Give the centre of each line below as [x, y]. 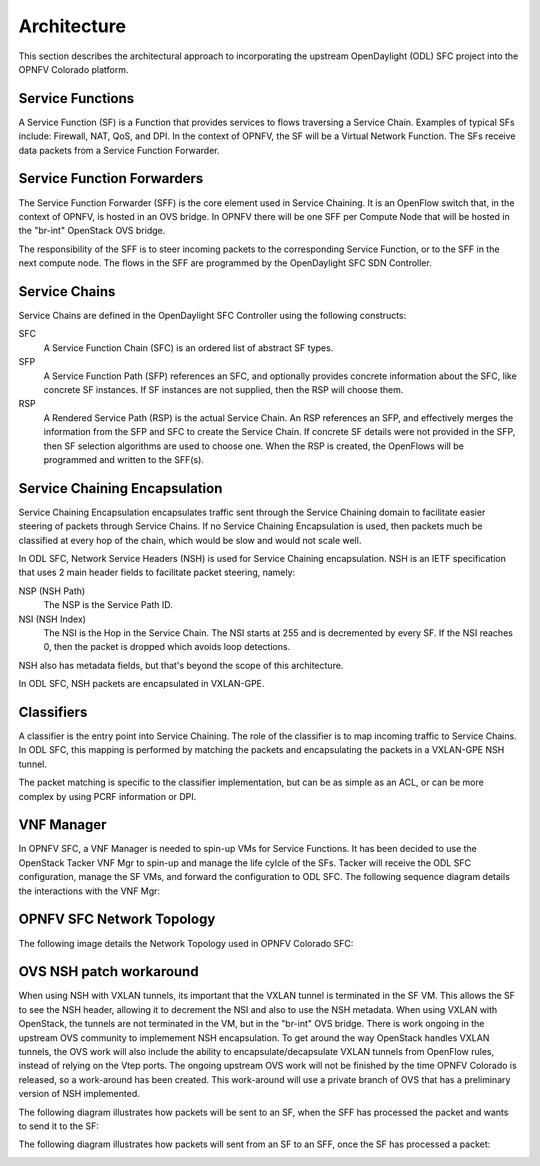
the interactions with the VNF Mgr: [89, 891]
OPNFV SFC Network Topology [117, 919]
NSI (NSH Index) [52, 619]
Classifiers [53, 711]
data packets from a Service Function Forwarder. [119, 150]
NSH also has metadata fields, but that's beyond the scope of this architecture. [181, 665]
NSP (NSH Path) [52, 591]
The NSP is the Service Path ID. [108, 605]
